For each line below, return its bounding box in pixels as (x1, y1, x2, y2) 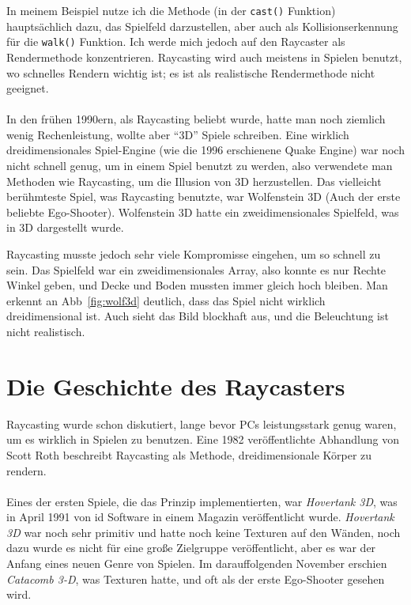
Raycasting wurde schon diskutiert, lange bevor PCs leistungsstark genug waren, (6, 415, 397, 432)
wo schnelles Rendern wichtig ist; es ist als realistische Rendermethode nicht (6, 64, 375, 81)
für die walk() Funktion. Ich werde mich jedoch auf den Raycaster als (6, 33, 345, 50)
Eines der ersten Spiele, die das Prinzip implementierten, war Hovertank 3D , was (6, 493, 398, 509)
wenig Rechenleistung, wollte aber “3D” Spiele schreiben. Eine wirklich (6, 126, 349, 142)
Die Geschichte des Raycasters (6, 369, 345, 402)
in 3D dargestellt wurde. (6, 219, 124, 236)
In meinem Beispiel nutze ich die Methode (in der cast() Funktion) (6, 2, 336, 18)
